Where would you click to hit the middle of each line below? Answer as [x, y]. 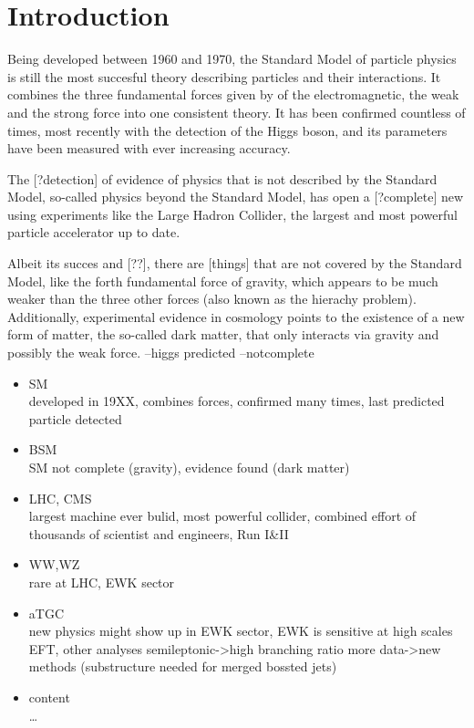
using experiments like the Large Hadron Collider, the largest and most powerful [232, 214]
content [49, 697]
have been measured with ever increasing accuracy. [149, 148]
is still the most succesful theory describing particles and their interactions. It [224, 76]
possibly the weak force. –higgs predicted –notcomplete [161, 353]
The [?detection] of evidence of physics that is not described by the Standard [222, 178]
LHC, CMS [60, 498]
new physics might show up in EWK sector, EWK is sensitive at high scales [241, 631]
